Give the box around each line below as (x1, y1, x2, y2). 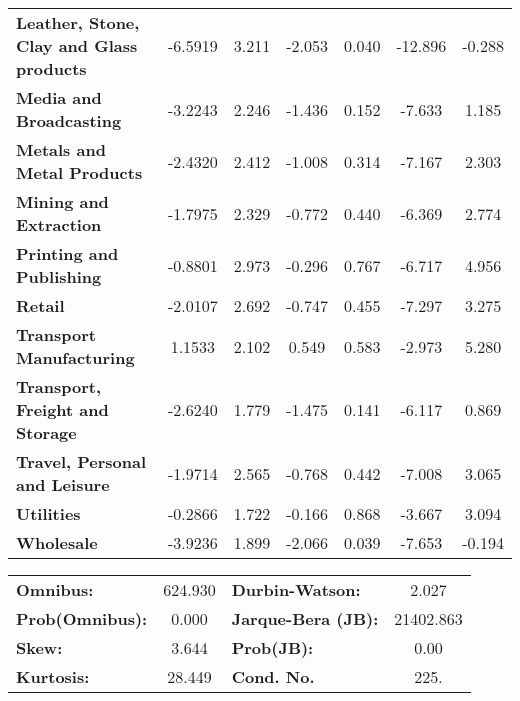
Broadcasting (16, 109, 122, 132)
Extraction (16, 213, 102, 236)
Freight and (16, 398, 109, 421)
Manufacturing (16, 346, 135, 369)
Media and (16, 86, 102, 109)
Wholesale (16, 531, 98, 554)
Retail (16, 294, 65, 317)
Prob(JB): (231, 636, 314, 659)
